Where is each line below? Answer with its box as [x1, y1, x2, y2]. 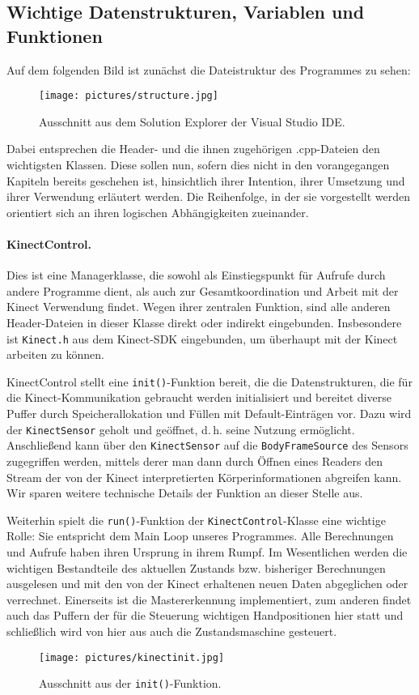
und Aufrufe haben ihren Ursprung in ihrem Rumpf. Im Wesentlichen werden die [6, 544, 408, 561]
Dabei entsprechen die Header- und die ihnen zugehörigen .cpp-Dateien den [6, 140, 380, 157]
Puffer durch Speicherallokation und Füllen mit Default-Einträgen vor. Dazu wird [6, 405, 412, 422]
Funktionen [6, 23, 103, 48]
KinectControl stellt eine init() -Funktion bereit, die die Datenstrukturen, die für [6, 373, 413, 390]
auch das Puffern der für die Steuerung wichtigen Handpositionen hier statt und [6, 607, 404, 624]
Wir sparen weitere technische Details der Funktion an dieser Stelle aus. [6, 484, 363, 501]
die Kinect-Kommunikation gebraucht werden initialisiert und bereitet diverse [6, 389, 391, 406]
